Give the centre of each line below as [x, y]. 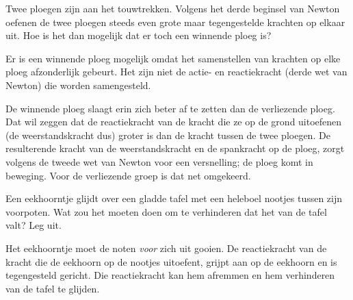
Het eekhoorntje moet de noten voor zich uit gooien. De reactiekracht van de [166, 248]
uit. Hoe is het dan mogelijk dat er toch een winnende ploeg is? [139, 35]
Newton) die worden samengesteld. [78, 85]
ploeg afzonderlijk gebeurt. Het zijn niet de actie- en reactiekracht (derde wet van [176, 72]
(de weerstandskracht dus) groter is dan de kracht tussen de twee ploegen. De [168, 135]
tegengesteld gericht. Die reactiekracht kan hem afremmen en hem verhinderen [170, 275]
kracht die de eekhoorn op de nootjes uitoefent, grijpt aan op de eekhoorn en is [171, 261]
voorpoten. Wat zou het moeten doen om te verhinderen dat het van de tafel [166, 211]
